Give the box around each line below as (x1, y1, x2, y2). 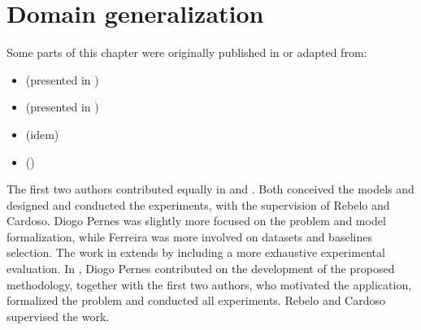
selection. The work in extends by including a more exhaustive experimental (7, 244, 385, 261)
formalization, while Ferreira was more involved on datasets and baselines (7, 228, 372, 245)
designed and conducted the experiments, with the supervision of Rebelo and (7, 196, 390, 213)
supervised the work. (7, 307, 110, 324)
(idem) (25, 125, 59, 142)
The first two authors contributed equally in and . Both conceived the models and (7, 180, 414, 198)
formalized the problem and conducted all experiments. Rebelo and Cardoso (7, 292, 386, 309)
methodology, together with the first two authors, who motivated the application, (7, 276, 412, 293)
